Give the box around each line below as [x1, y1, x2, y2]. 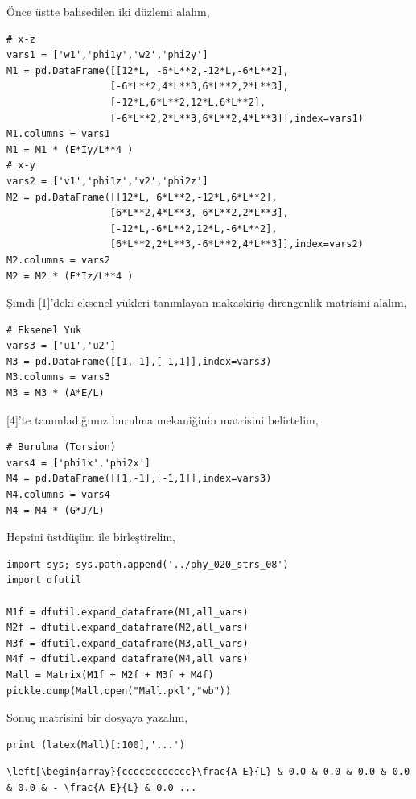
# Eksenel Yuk [6, 324, 82, 336]
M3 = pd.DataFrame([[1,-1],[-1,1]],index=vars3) [6, 355, 272, 367]
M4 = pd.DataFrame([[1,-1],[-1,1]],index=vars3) [6, 473, 272, 485]
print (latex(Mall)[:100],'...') [6, 739, 185, 751]
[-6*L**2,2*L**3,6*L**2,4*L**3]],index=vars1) [109, 112, 364, 124]
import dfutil [6, 574, 82, 586]
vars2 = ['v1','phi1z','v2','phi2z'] [6, 175, 208, 187]
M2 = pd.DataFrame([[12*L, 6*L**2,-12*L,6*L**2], [6, 191, 278, 203]
